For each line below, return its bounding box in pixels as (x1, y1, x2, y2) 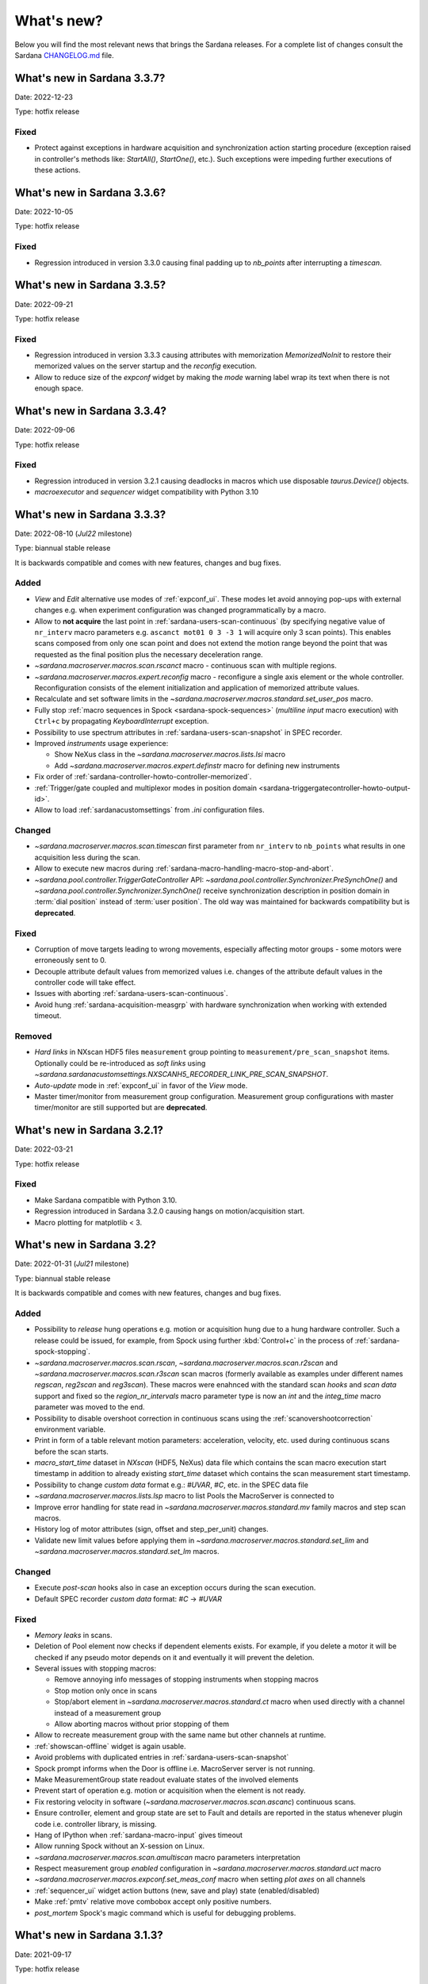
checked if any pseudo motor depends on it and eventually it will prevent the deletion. (34, 1652, 315, 1662)
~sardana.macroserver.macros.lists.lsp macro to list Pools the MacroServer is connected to (34, 1491, 334, 1501)
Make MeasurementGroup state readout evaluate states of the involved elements (34, 1774, 299, 1784)
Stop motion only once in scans (54, 1686, 158, 1695)
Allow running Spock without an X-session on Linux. (34, 1841, 205, 1851)
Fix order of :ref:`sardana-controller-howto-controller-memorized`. (34, 772, 252, 782)
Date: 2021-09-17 (14, 1949, 72, 1959)
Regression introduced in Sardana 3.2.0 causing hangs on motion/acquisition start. (34, 1206, 305, 1216)
